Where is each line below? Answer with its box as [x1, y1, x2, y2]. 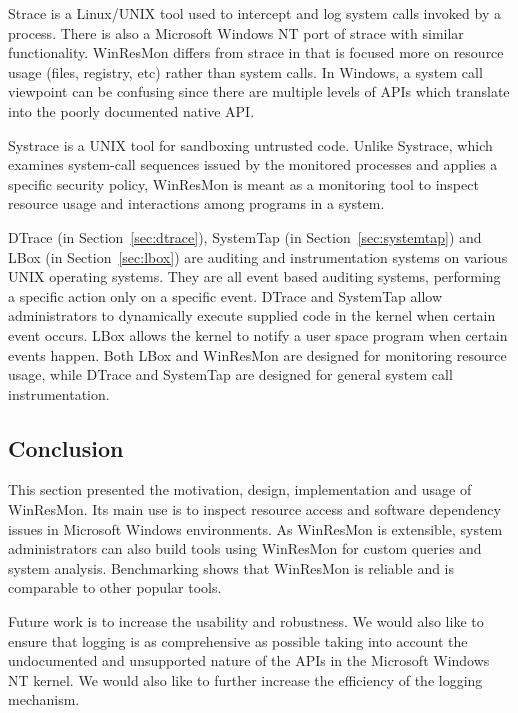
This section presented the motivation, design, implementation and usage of [8, 479, 472, 500]
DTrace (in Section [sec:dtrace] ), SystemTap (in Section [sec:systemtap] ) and [8, 226, 482, 247]
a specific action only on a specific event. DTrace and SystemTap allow [8, 285, 443, 306]
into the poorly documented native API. [8, 100, 255, 121]
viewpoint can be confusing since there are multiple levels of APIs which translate [8, 81, 510, 102]
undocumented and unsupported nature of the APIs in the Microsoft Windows [8, 650, 490, 671]
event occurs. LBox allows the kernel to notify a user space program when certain [8, 324, 508, 345]
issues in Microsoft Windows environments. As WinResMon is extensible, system [8, 518, 503, 539]
